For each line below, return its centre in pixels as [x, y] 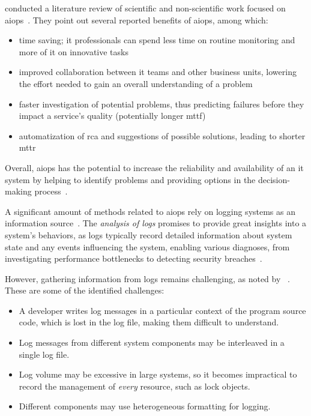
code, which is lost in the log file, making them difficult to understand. [149, 322]
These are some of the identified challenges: [85, 290]
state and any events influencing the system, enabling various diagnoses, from [147, 246]
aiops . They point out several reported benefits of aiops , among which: [137, 20]
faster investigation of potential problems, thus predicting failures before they [162, 104]
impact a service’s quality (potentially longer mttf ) [112, 116]
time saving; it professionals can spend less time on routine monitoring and [157, 40]
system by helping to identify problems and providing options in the [130, 179]
